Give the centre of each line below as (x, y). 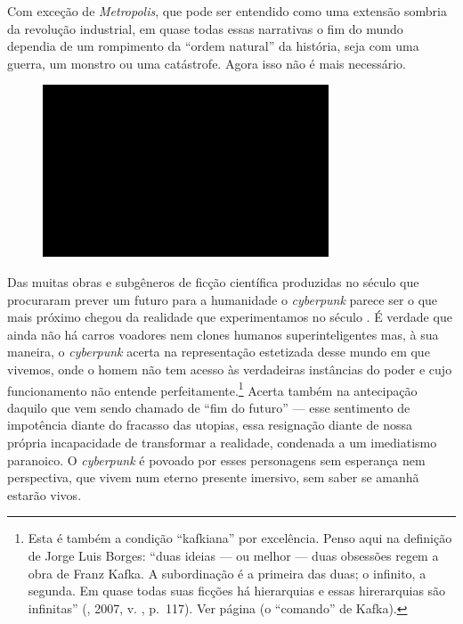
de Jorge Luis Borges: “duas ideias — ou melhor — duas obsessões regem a (233, 555)
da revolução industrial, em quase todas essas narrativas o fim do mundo (205, 28)
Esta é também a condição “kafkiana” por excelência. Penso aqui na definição (240, 538)
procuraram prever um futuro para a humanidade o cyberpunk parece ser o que (223, 299)
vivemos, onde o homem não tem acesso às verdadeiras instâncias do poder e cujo (230, 369)
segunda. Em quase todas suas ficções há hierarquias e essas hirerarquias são (237, 591)
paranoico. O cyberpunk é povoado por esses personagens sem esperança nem (216, 460)
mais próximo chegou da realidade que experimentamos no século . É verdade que (230, 317)
